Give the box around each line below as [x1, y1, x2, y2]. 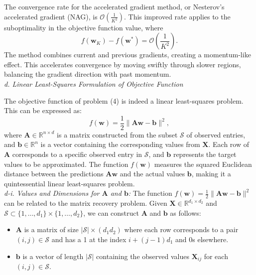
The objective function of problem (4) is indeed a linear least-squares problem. [4, 95, 244, 106]
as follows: [170, 207, 201, 218]
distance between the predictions [4, 168, 104, 179]
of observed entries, [186, 129, 246, 139]
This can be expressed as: [4, 105, 82, 116]
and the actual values [120, 168, 185, 179]
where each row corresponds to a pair [124, 224, 239, 235]
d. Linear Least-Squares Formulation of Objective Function [4, 78, 183, 89]
